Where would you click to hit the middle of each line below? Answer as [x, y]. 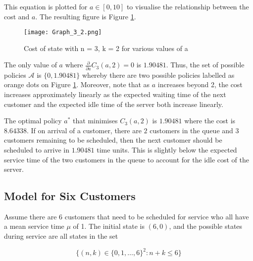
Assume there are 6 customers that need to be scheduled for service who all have [126, 216]
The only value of [30, 65]
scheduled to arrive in [37, 149]
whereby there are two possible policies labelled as [158, 75]
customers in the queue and [191, 130]
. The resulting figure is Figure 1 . [86, 16]
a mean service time [34, 226]
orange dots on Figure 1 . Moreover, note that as [77, 84]
